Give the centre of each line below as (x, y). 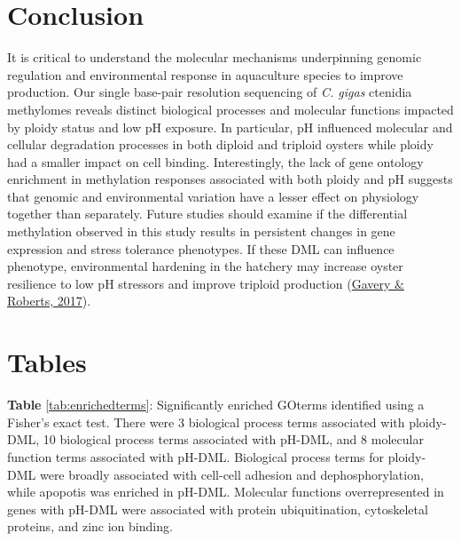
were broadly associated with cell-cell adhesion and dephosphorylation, (231, 474)
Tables (47, 362)
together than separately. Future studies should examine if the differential (207, 214)
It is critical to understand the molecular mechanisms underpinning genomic (215, 57)
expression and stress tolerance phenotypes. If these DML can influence (201, 248)
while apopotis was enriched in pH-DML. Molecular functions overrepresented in (226, 492)
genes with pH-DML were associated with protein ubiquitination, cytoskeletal (218, 509)
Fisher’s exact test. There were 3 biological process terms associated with (206, 422)
